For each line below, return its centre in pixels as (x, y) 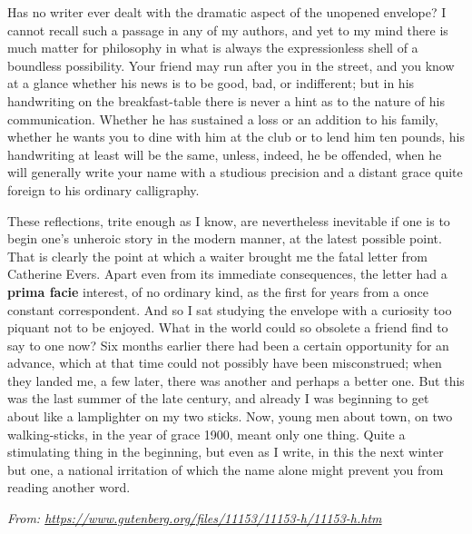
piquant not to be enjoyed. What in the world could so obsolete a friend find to (228, 327)
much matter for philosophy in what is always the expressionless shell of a (213, 48)
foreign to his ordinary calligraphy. (103, 189)
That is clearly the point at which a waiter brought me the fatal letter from (218, 256)
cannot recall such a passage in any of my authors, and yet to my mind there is (228, 30)
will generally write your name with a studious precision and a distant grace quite (235, 172)
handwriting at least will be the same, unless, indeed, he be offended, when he (225, 154)
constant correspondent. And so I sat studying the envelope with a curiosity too (230, 309)
